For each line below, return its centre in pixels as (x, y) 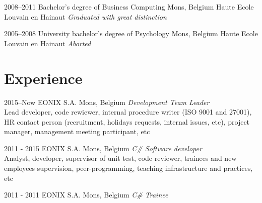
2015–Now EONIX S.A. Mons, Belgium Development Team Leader (107, 102)
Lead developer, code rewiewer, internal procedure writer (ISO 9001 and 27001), (128, 112)
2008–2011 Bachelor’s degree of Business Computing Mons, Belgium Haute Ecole (129, 7)
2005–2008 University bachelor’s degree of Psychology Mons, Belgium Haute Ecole (131, 33)
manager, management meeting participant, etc (77, 131)
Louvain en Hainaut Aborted (48, 43)
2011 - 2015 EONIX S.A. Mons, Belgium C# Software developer (103, 148)
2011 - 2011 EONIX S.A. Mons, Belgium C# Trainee (86, 195)
